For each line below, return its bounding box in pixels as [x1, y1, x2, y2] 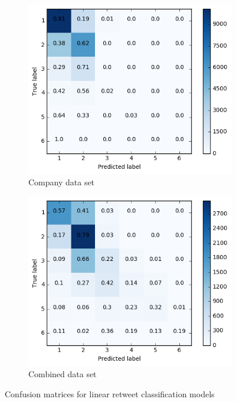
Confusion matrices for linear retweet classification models [5, 387, 215, 400]
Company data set [28, 176, 95, 188]
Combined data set [28, 368, 97, 380]
